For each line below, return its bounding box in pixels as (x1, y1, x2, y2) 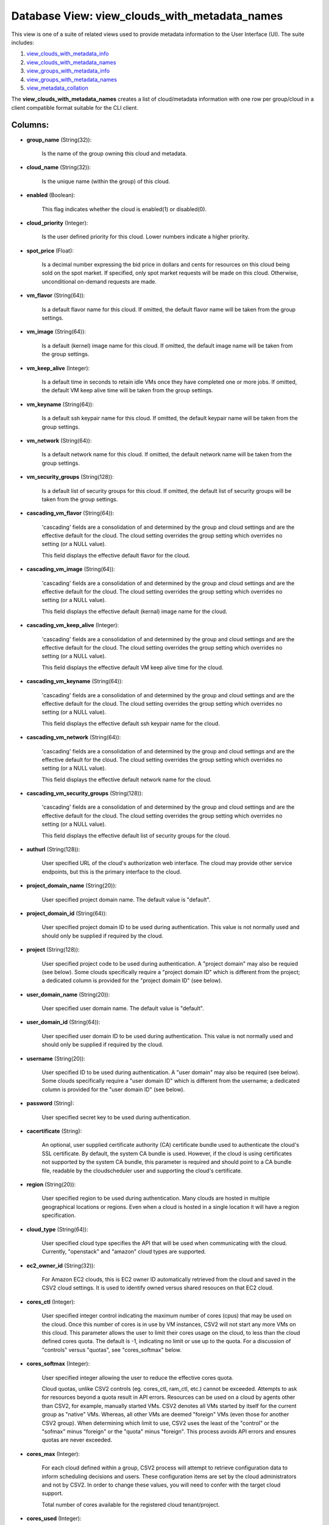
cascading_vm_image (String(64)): (26, 565, 115, 573)
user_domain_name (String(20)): (26, 991, 110, 998)
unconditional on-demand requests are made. (41, 278, 157, 285)
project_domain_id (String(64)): (26, 910, 107, 917)
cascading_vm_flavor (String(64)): (26, 509, 115, 517)
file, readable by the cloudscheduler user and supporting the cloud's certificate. (41, 1167, 243, 1174)
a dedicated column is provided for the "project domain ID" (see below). (41, 977, 222, 985)
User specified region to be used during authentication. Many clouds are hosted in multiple (41, 1194, 271, 1202)
